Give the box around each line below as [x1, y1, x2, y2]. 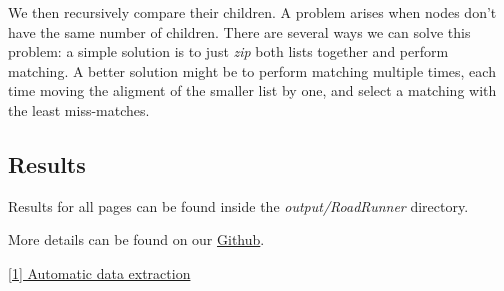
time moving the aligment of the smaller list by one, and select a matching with [8, 80, 497, 101]
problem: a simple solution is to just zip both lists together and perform [8, 41, 449, 62]
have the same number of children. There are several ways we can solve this [8, 21, 471, 42]
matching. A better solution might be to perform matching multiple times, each [8, 60, 496, 81]
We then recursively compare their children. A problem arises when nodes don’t [8, 2, 497, 22]
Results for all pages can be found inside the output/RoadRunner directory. [8, 195, 469, 216]
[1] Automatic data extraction [8, 262, 191, 283]
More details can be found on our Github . [8, 229, 265, 250]
